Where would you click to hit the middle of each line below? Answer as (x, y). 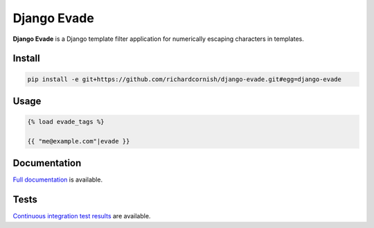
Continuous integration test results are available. (82, 216)
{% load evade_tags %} (66, 122)
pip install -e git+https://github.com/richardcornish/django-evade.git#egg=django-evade (185, 79)
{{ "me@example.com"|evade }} (79, 141)
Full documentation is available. (58, 179)
